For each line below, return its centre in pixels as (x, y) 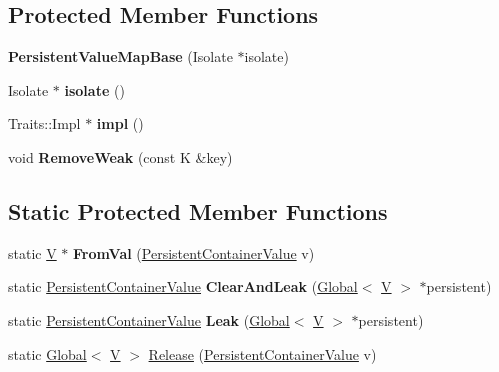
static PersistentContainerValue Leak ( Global (149, 319)
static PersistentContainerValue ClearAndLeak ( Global (183, 286)
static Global (47, 353)
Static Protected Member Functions (198, 210)
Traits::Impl (44, 123)
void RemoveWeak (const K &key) (120, 156)
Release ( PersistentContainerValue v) (262, 353)
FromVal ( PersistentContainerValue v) (194, 252)
